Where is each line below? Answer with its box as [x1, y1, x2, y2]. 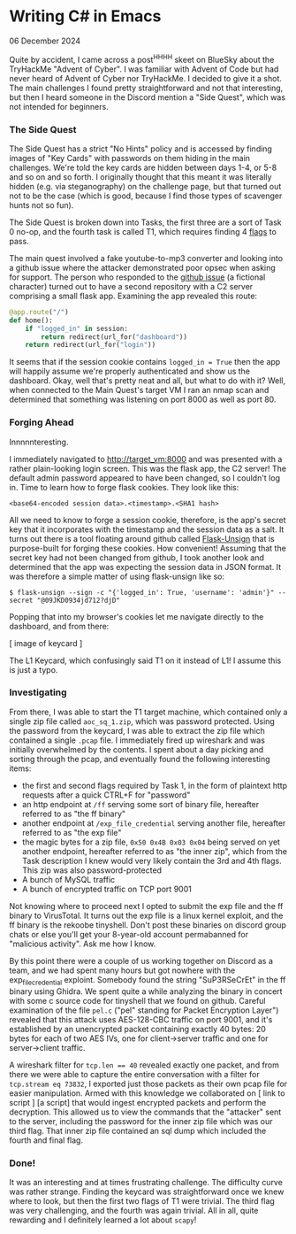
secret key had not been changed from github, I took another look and [9, 551, 265, 563]
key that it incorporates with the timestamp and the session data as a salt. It [9, 524, 285, 535]
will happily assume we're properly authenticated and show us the [9, 366, 250, 377]
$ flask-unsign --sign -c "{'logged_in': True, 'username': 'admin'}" [9, 588, 275, 597]
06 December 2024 [9, 35, 81, 46]
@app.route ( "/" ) [9, 307, 69, 316]
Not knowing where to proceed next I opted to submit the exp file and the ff [9, 900, 284, 911]
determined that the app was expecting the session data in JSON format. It [9, 561, 282, 572]
